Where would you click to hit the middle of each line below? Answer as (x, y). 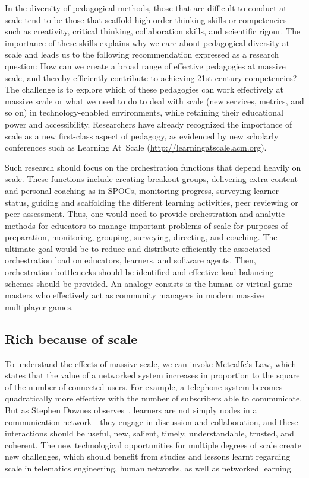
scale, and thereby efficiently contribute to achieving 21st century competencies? (151, 77)
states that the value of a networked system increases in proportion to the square (152, 375)
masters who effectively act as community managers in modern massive (135, 295)
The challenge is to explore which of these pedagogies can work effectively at (144, 89)
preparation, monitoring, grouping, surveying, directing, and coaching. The (141, 237)
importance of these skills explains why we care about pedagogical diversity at (147, 42)
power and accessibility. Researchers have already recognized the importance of (149, 124)
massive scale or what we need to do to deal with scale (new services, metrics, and (154, 101)
